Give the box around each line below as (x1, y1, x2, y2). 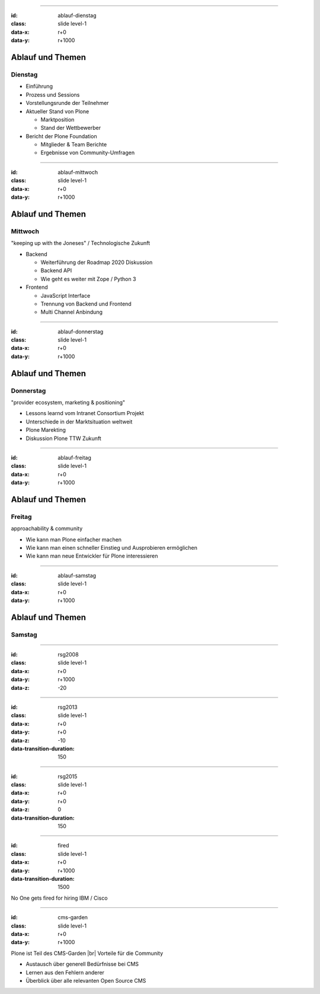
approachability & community (11, 525, 83, 532)
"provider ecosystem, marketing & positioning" (11, 399, 126, 406)
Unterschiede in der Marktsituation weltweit (25, 418, 133, 425)
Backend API (40, 267, 72, 274)
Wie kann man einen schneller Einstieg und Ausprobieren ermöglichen (25, 544, 198, 552)
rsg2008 (57, 651, 79, 658)
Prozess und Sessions (25, 91, 80, 98)
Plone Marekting (25, 426, 66, 434)
